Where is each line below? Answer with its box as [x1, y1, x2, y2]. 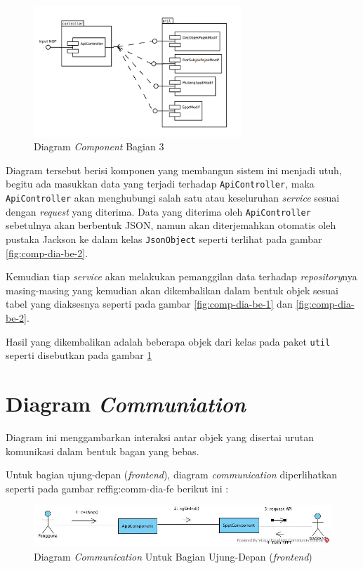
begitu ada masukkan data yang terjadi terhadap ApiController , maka [6, 176, 315, 191]
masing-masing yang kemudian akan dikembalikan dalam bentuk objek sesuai [6, 282, 338, 297]
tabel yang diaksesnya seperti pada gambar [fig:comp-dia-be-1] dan [6, 296, 293, 311]
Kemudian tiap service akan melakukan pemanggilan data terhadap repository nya [6, 269, 357, 284]
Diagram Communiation [6, 389, 246, 419]
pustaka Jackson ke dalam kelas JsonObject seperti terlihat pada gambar [6, 232, 322, 247]
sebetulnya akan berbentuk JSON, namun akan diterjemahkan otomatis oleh [6, 218, 336, 233]
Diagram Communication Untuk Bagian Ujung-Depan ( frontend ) [34, 549, 312, 563]
